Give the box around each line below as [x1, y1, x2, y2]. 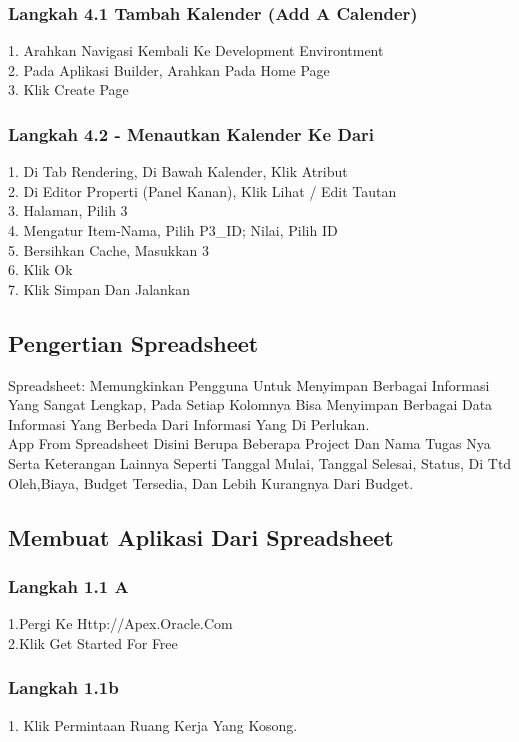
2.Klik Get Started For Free [8, 632, 178, 653]
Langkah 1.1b [8, 675, 119, 700]
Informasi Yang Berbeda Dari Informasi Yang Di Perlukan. [8, 413, 370, 434]
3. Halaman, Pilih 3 [8, 200, 128, 221]
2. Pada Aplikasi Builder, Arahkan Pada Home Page [8, 59, 330, 80]
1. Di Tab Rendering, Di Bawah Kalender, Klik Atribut [8, 161, 348, 182]
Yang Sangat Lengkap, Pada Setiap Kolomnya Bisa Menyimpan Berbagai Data [8, 394, 493, 415]
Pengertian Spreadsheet [8, 327, 259, 358]
